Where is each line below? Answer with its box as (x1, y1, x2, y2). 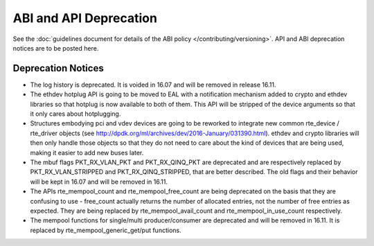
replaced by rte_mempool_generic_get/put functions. (30, 226, 181, 234)
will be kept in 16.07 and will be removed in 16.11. (30, 177, 168, 186)
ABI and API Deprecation (12, 10, 157, 26)
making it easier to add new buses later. (30, 148, 144, 157)
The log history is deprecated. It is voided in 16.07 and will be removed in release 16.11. (30, 80, 276, 89)
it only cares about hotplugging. (30, 109, 121, 118)
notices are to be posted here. (12, 44, 99, 52)
